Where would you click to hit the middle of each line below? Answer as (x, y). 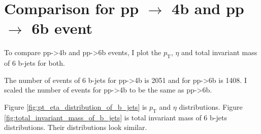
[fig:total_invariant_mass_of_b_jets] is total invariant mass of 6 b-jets (116, 117)
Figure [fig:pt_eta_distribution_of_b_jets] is (76, 106)
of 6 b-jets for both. (35, 63)
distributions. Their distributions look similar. (76, 127)
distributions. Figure (211, 106)
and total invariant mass (219, 52)
